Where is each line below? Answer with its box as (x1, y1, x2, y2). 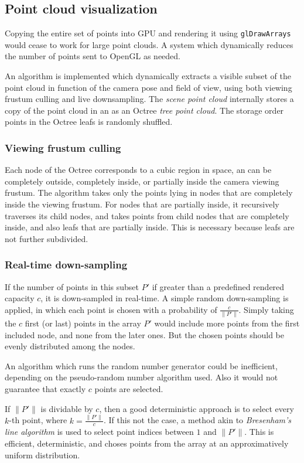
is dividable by (40, 402, 93, 414)
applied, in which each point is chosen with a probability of (5, 303, 217, 315)
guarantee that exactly (5, 383, 86, 395)
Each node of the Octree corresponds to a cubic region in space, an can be (5, 164, 272, 176)
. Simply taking (238, 303, 294, 315)
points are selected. (94, 383, 163, 395)
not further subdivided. (5, 232, 88, 244)
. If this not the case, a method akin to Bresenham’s (103, 414, 292, 426)
